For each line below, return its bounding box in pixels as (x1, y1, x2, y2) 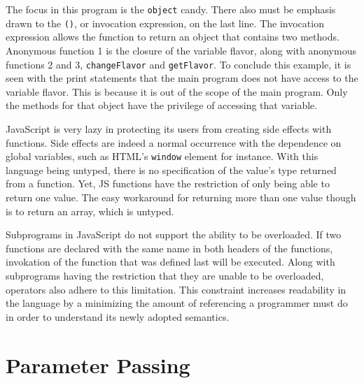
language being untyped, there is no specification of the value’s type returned (6, 162, 337, 177)
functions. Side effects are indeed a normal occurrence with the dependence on (6, 135, 342, 150)
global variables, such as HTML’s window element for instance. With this (6, 149, 318, 164)
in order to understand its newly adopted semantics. (6, 309, 230, 324)
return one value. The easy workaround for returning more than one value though (6, 189, 356, 204)
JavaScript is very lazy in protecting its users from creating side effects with (6, 121, 332, 136)
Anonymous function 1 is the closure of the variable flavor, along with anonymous (6, 43, 356, 57)
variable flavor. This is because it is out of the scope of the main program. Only (6, 84, 348, 99)
